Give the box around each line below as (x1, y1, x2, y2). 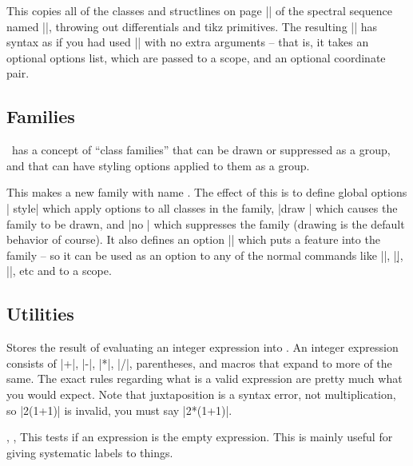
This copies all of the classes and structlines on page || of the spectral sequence (6, 2, 392, 18)
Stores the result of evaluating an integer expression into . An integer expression (6, 339, 399, 356)
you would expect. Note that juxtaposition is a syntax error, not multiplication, (6, 385, 396, 402)
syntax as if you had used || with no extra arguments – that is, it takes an (6, 34, 369, 50)
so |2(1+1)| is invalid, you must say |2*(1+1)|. (6, 401, 232, 418)
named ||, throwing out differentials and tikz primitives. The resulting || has (6, 18, 378, 34)
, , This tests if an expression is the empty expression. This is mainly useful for (6, 428, 393, 445)
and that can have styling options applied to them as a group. (6, 157, 310, 173)
